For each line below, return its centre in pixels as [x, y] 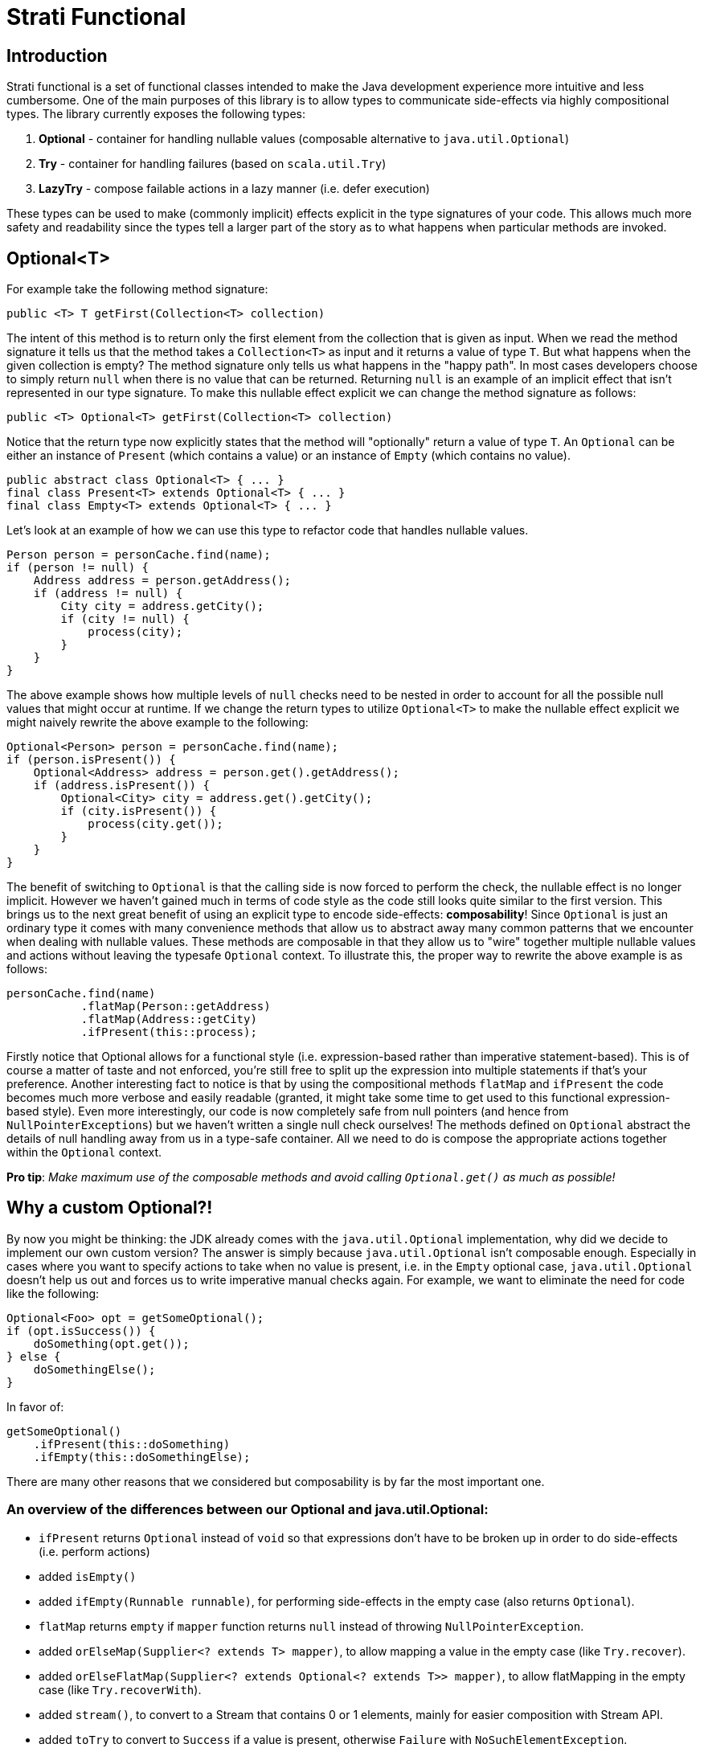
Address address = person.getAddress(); [162, 581]
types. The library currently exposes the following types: [156, 114]
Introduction [57, 55]
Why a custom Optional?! [110, 1208]
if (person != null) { [78, 568]
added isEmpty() [88, 1576]
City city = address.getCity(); [162, 606]
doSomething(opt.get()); [111, 1343]
